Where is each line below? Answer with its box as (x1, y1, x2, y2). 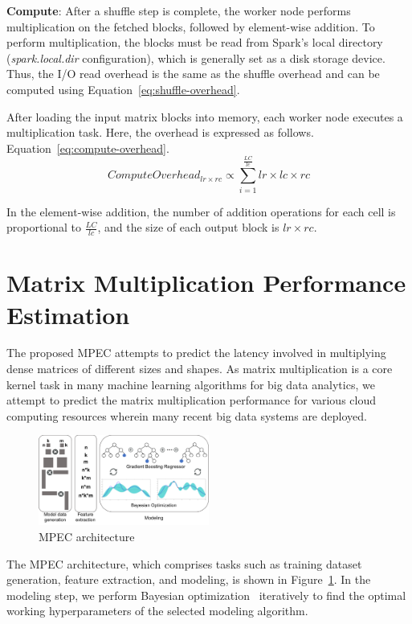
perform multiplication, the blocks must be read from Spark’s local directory (6, 34, 383, 51)
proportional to (6, 219, 82, 236)
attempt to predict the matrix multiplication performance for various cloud (6, 392, 377, 408)
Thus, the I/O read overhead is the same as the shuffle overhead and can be (6, 65, 380, 82)
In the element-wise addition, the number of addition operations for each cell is (6, 203, 396, 220)
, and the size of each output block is (97, 219, 279, 236)
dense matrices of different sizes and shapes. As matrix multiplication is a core (6, 360, 393, 377)
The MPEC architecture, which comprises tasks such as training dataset (6, 555, 362, 572)
